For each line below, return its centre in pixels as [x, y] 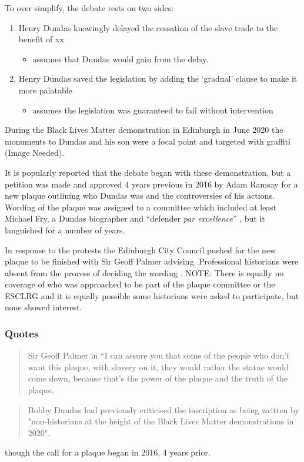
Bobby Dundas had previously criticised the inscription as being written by [163, 409]
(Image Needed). [35, 153]
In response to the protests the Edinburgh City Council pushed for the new [141, 250]
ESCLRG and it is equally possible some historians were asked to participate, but [152, 295]
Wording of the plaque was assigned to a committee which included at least [141, 207]
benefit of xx [41, 39]
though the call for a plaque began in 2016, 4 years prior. [108, 452]
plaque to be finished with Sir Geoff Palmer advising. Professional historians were [152, 261]
